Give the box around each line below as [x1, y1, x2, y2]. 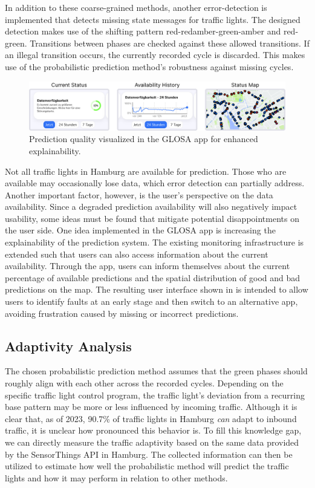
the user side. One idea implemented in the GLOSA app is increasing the [5, 224, 276, 236]
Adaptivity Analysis [5, 336, 132, 355]
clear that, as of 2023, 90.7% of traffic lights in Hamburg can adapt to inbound [5, 412, 297, 425]
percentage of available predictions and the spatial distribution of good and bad [5, 271, 300, 284]
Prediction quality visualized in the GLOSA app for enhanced [29, 132, 258, 145]
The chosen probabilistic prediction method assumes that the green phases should [5, 365, 308, 377]
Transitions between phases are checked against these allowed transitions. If [30, 36, 310, 49]
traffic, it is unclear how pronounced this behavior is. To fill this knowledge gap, [5, 424, 302, 437]
